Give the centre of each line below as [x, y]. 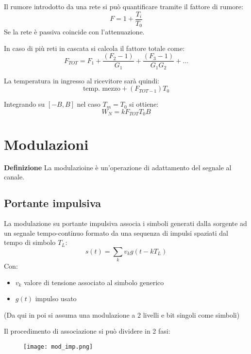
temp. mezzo [101, 89]
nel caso [89, 104]
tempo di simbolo [30, 242]
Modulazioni [46, 144]
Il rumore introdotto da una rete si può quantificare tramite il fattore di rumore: [124, 6]
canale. [14, 177]
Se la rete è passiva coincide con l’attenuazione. [74, 32]
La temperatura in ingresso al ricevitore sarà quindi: [82, 80]
